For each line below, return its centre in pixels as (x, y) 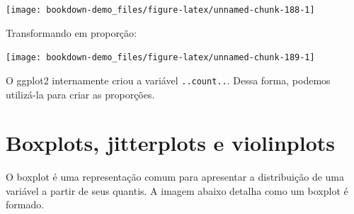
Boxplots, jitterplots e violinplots (171, 143)
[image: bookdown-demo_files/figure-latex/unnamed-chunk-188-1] (160, 10)
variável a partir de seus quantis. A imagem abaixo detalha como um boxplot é (177, 190)
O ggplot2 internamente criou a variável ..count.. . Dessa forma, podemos (168, 80)
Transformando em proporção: (71, 32)
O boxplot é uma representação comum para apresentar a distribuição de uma (175, 177)
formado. (25, 204)
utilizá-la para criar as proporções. (80, 94)
